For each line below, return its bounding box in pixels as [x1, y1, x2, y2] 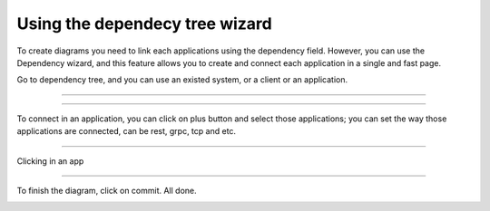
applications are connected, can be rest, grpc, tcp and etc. [16, 126, 236, 137]
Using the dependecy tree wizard [16, 14, 272, 34]
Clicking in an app [16, 155, 84, 167]
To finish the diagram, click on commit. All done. [16, 185, 197, 196]
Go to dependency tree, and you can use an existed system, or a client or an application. [16, 74, 348, 85]
